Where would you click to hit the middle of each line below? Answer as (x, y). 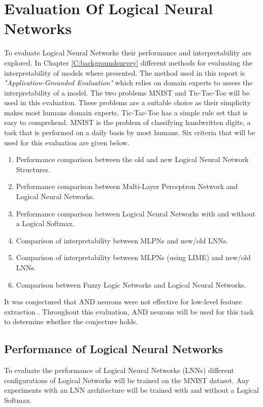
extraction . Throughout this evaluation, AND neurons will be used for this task (129, 311)
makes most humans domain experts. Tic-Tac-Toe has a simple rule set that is (126, 112)
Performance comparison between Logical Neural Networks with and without (136, 213)
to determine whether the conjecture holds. (71, 321)
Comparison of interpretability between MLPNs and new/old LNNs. (122, 240)
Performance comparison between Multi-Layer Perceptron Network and (127, 186)
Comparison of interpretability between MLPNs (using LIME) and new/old (133, 257)
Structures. (33, 169)
